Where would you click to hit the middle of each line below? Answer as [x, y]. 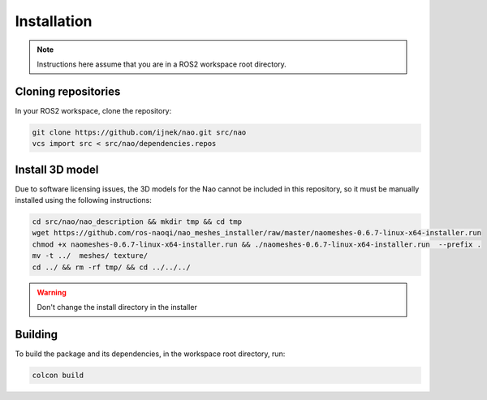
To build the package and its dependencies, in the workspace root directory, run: [150, 354]
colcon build [58, 375]
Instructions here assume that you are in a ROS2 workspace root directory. [162, 64]
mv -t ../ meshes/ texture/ [90, 256]
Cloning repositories [68, 91]
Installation [54, 21]
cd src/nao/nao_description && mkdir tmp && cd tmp [137, 222]
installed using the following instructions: [83, 200]
